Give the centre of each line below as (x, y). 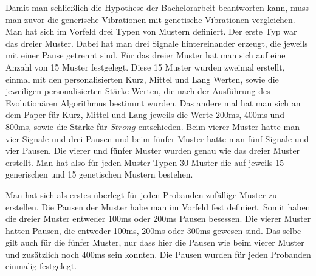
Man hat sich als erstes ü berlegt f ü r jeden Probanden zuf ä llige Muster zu (141, 194)
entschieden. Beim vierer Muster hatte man (219, 126)
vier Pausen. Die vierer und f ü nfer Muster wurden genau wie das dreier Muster (153, 150)
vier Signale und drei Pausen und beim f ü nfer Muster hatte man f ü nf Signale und (157, 138)
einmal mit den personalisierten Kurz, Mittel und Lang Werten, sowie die (142, 79)
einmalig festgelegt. (41, 266)
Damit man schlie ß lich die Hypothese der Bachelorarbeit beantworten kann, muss (157, 7)
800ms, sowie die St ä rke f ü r (57, 126)
